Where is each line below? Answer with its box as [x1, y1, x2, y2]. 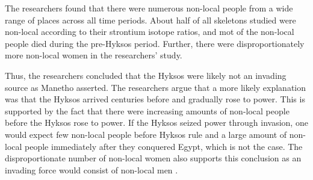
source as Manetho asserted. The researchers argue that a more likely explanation [5, 81, 306, 93]
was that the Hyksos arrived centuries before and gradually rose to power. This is [5, 93, 305, 105]
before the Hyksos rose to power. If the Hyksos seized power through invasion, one [5, 116, 308, 129]
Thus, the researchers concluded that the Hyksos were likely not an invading [5, 69, 287, 81]
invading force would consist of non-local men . [5, 163, 178, 176]
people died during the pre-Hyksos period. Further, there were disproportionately [5, 37, 305, 49]
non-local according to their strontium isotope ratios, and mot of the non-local [5, 25, 294, 38]
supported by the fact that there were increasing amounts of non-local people [5, 104, 290, 117]
